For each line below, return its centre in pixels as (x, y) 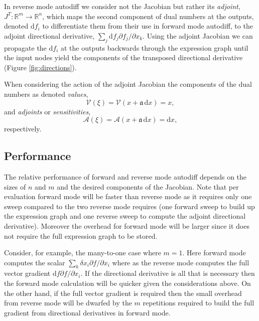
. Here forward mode (214, 253)
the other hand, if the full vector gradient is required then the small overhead (123, 293)
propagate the (25, 47)
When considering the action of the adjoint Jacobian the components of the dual (128, 84)
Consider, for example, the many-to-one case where (83, 253)
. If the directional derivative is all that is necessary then (168, 273)
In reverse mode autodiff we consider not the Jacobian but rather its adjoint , (122, 6)
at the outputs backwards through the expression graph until (155, 47)
